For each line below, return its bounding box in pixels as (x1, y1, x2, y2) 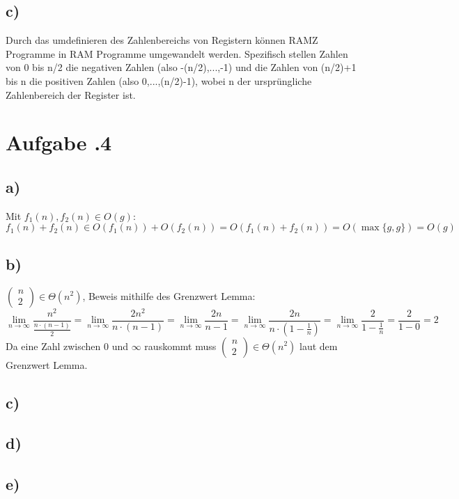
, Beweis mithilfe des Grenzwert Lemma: (82, 288, 256, 303)
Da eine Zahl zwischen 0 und (6, 338, 129, 353)
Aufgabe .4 (6, 128, 112, 157)
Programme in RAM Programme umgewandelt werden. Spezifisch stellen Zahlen (6, 46, 348, 61)
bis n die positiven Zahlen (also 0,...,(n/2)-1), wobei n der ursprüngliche (6, 73, 312, 88)
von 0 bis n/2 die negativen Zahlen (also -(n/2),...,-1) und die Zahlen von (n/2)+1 (6, 60, 357, 74)
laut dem (299, 338, 338, 353)
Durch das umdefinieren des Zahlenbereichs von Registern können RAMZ (6, 33, 318, 47)
